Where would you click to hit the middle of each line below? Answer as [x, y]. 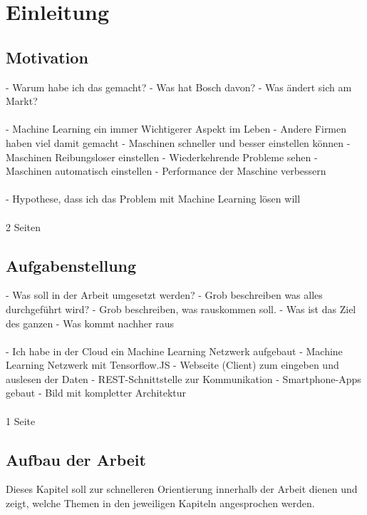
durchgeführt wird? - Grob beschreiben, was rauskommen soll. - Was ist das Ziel [181, 309]
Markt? [22, 101]
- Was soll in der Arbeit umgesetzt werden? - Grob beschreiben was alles [164, 295]
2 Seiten [23, 226]
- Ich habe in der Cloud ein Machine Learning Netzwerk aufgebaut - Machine [174, 351]
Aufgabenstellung [71, 265]
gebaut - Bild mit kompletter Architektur [96, 393]
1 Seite [21, 420]
